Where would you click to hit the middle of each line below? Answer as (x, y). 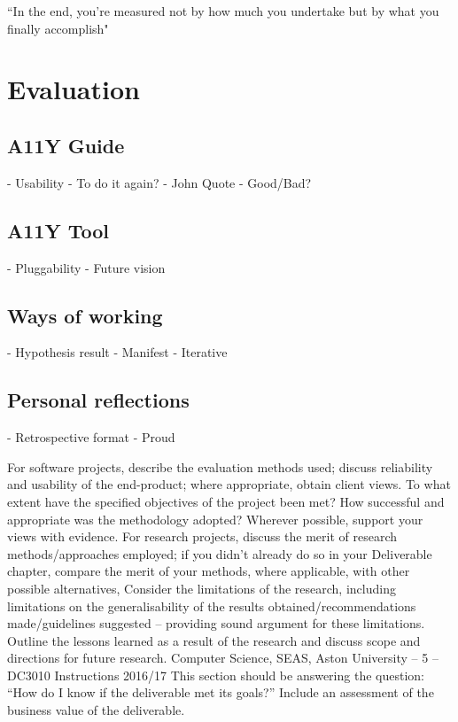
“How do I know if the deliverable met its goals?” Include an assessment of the (221, 692)
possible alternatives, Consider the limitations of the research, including (202, 588)
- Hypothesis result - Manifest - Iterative (117, 352)
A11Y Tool (58, 230)
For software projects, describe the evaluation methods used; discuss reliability (220, 466)
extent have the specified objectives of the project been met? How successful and (226, 501)
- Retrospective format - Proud (91, 437)
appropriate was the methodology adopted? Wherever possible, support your (215, 519)
